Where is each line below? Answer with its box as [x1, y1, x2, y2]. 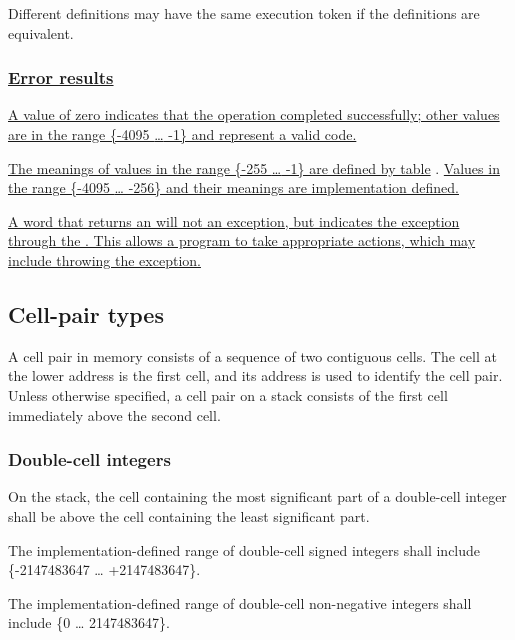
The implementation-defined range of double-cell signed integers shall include [8, 539, 481, 560]
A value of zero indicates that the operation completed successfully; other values [8, 104, 500, 125]
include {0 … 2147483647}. [8, 612, 170, 633]
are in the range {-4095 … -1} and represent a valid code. [8, 124, 357, 144]
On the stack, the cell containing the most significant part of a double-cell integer [8, 486, 507, 507]
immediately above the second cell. [8, 404, 221, 425]
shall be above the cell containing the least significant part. [8, 505, 370, 526]
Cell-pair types [8, 298, 164, 329]
